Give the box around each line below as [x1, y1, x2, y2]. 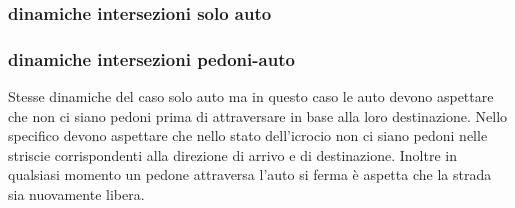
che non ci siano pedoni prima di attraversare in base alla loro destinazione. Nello [8, 105, 508, 126]
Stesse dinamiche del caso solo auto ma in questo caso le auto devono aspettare [8, 86, 494, 107]
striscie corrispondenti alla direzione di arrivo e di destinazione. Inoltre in [8, 144, 457, 165]
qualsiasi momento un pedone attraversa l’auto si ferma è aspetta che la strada [8, 164, 492, 185]
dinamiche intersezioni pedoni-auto [8, 46, 295, 71]
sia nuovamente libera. [8, 184, 145, 205]
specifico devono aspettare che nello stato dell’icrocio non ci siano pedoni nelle [8, 125, 488, 146]
